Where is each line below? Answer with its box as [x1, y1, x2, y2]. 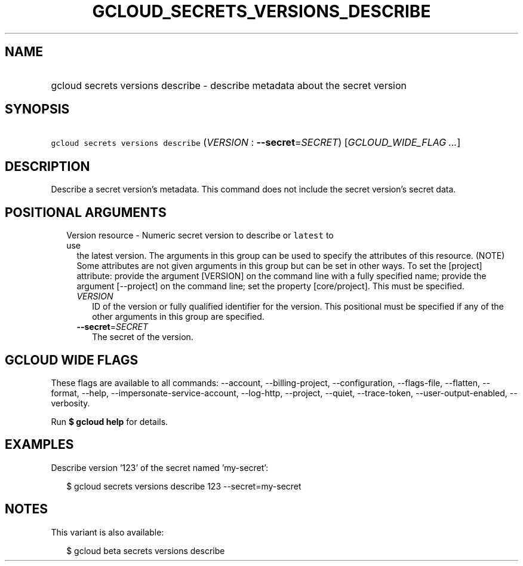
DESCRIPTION [5, 158, 90, 174]
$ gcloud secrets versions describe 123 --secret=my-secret [66, 481, 302, 491]
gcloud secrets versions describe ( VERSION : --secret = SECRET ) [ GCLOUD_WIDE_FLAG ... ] [51, 136, 461, 149]
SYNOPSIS [5, 102, 70, 117]
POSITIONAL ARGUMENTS [5, 204, 167, 220]
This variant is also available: [51, 527, 164, 537]
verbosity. [51, 397, 90, 408]
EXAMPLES [5, 437, 74, 452]
